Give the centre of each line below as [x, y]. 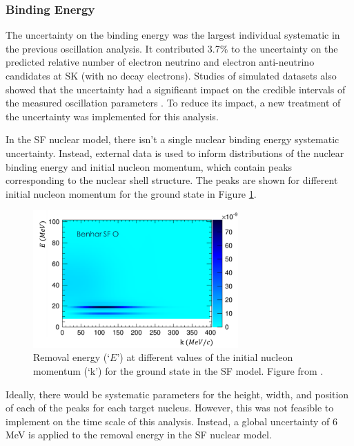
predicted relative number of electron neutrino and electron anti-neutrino [160, 62]
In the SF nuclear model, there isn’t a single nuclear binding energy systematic [173, 139]
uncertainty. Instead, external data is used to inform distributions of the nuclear [175, 152]
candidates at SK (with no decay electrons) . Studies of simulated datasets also [171, 75]
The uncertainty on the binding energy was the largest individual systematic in [173, 35]
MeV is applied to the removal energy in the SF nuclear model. [139, 435]
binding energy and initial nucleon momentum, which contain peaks [149, 166]
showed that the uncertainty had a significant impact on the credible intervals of [176, 89]
